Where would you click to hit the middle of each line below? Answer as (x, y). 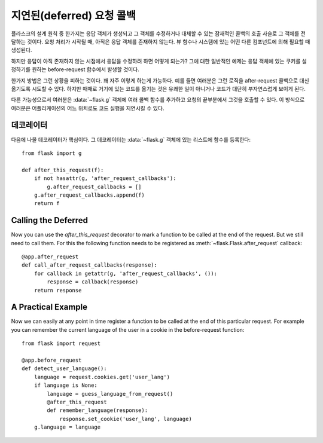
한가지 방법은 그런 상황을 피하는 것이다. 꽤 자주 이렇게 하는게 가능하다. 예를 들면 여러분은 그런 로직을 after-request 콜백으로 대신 (160, 80)
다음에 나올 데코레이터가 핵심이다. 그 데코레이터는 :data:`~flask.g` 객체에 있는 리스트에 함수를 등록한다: (131, 139)
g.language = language (67, 427)
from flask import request (61, 343)
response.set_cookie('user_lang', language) (126, 419)
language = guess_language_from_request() (110, 394)
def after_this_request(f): (63, 170)
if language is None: (66, 385)
